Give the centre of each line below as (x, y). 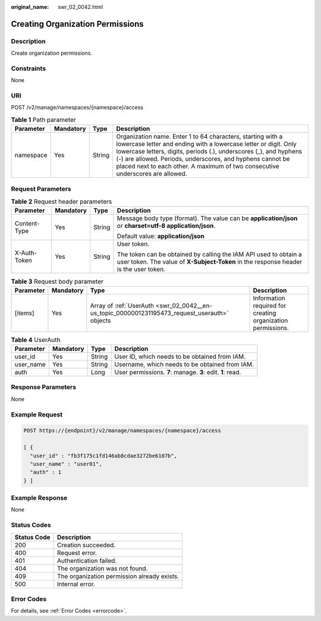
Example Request (37, 415)
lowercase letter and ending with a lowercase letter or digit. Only (207, 144)
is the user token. (141, 269)
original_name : (30, 7)
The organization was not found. (102, 568)
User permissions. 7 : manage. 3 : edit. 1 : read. (178, 372)
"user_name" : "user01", (66, 464)
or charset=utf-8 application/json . (166, 226)
